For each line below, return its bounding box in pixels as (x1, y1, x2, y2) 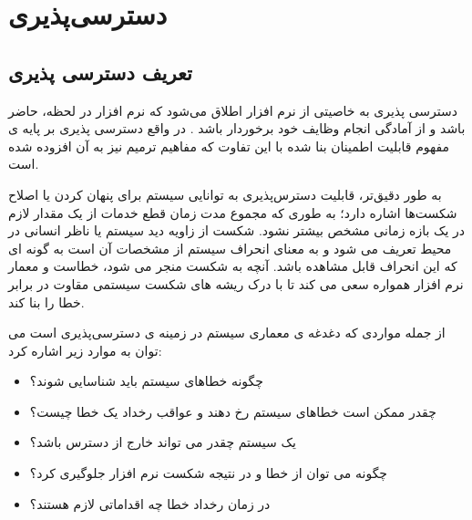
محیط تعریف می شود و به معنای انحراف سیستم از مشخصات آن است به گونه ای (8, 238, 452, 257)
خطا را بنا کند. (8, 292, 85, 311)
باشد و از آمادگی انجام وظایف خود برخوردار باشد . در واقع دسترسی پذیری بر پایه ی (8, 119, 466, 138)
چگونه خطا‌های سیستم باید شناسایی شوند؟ (29, 371, 263, 390)
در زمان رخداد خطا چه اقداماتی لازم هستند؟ (29, 494, 271, 513)
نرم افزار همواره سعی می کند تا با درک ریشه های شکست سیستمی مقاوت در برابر (8, 274, 464, 293)
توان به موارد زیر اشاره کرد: (8, 340, 162, 359)
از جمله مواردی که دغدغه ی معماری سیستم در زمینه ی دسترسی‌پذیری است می (8, 323, 446, 342)
